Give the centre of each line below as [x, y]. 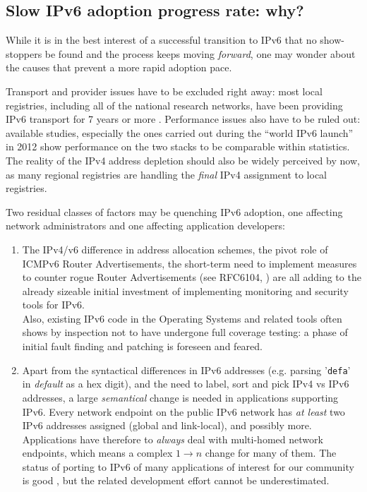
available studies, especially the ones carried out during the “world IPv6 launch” [180, 132]
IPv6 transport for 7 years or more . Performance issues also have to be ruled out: [183, 119]
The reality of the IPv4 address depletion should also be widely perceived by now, [183, 160]
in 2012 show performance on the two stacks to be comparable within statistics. [178, 146]
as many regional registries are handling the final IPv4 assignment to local [166, 174]
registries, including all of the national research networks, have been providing [174, 105]
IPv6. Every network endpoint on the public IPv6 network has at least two [183, 411]
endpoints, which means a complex [97, 453]
